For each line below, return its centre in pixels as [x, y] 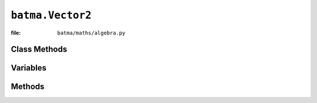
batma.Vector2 [51, 15]
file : [16, 33]
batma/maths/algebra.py [91, 33]
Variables [29, 68]
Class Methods [39, 49]
